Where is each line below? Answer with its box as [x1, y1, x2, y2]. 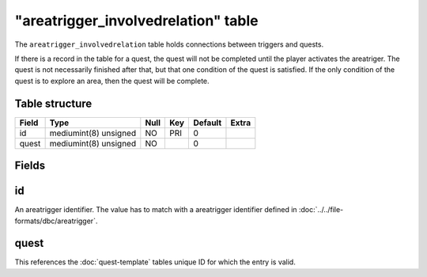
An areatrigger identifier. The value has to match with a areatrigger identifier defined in [14, 205, 297, 214]
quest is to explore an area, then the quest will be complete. [14, 76, 210, 85]
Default [193, 117, 222, 128]
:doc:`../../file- [298, 205, 344, 214]
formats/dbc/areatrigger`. [14, 216, 98, 226]
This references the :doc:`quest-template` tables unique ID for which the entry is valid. [14, 257, 296, 267]
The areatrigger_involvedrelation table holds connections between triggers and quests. [14, 40, 324, 49]
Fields [14, 159, 46, 173]
